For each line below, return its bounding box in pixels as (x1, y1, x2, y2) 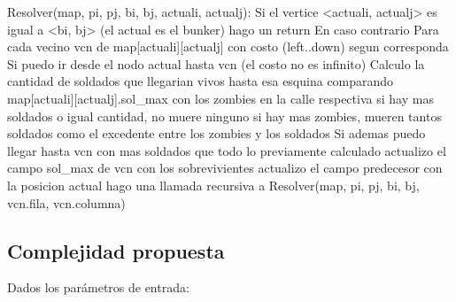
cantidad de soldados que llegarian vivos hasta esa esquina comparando (7, 72, 394, 90)
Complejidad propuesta (7, 236, 225, 264)
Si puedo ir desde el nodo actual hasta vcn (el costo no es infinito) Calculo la (7, 54, 425, 73)
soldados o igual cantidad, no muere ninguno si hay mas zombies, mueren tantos (7, 106, 442, 125)
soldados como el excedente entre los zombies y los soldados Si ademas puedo (7, 124, 426, 143)
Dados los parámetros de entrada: (7, 278, 189, 297)
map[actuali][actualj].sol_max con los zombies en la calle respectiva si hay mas (7, 89, 434, 107)
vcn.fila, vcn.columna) (7, 193, 126, 212)
